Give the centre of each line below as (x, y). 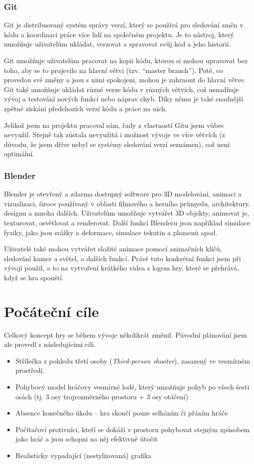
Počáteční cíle (52, 311)
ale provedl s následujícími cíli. (50, 344)
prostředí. (30, 370)
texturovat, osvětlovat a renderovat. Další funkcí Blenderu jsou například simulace (127, 222)
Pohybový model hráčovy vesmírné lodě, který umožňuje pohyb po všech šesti (132, 387)
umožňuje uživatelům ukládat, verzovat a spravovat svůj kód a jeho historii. (117, 44)
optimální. (19, 154)
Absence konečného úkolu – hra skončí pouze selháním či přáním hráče (122, 413)
